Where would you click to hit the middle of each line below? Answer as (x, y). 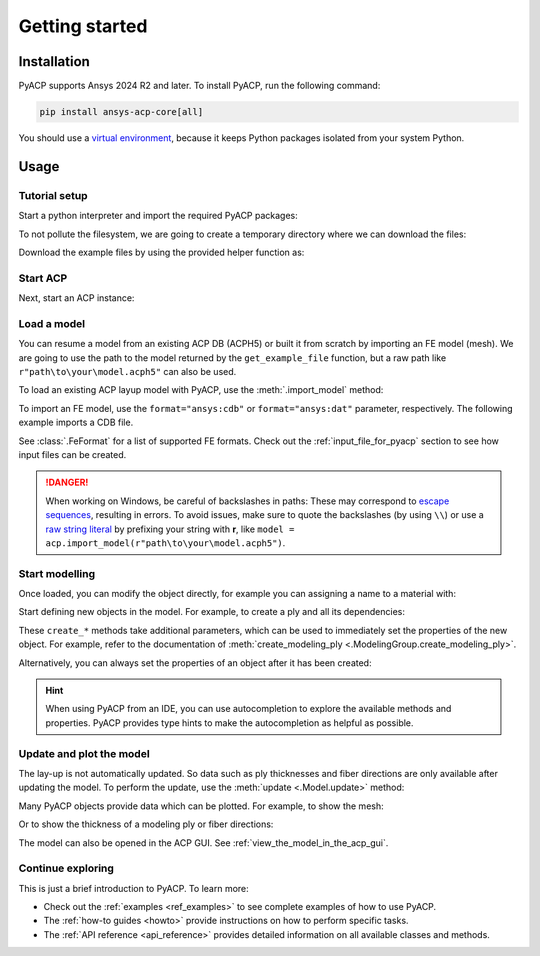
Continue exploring (66, 868)
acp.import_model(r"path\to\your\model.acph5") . (165, 542)
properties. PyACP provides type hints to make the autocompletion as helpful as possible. (229, 722)
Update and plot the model (84, 753)
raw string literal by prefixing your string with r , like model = (170, 529)
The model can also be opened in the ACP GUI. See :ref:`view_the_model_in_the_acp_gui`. (203, 842)
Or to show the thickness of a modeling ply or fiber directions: (146, 824)
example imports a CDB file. (76, 422)
